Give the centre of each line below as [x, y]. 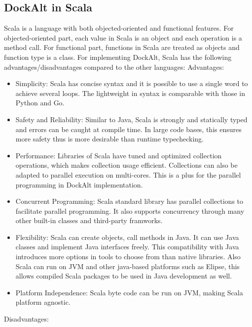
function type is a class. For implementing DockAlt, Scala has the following [118, 57]
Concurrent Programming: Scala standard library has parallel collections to [129, 201]
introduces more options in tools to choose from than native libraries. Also [128, 257]
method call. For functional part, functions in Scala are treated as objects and [122, 47]
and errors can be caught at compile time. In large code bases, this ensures [128, 129]
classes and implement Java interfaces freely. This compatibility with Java [127, 247]
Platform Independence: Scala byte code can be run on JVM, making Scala [129, 292]
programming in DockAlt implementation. [79, 184]
